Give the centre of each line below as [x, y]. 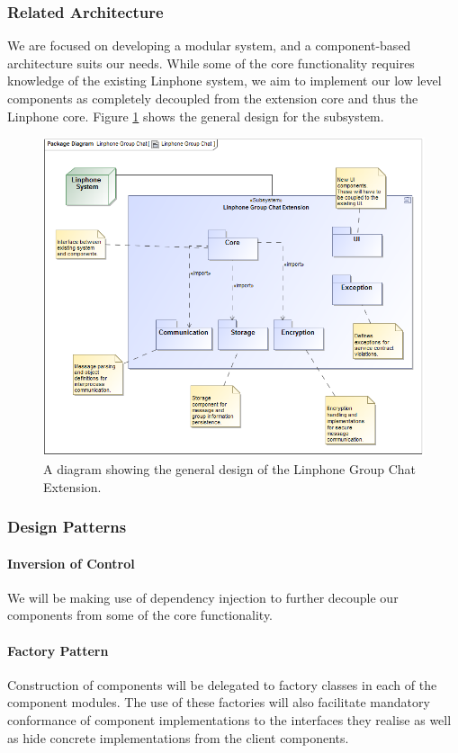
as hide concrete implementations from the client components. [178, 737]
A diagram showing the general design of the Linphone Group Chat [229, 469]
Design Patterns [67, 527]
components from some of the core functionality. [140, 615]
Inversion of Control [71, 563]
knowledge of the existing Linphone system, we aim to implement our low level [225, 81]
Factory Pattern [58, 650]
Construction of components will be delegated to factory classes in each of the [222, 684]
